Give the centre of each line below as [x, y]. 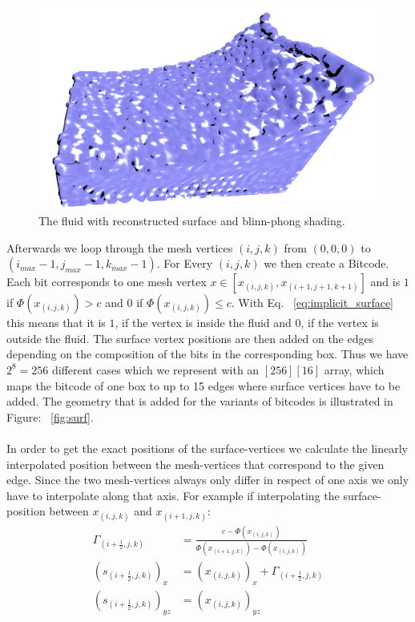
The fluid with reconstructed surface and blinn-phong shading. [192, 220]
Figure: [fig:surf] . [50, 416]
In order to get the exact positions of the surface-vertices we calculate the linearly [207, 448]
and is [385, 282]
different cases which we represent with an [156, 369]
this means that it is [56, 323]
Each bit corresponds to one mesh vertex [107, 282]
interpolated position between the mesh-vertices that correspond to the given [195, 464]
